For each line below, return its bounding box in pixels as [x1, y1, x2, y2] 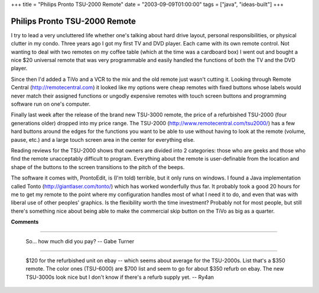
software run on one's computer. [11, 100, 91, 108]
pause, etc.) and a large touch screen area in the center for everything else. [11, 136, 195, 143]
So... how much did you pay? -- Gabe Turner [25, 237, 135, 245]
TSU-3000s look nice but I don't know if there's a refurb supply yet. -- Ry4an [25, 274, 214, 281]
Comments [11, 219, 39, 226]
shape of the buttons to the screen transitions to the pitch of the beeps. [11, 163, 185, 171]
